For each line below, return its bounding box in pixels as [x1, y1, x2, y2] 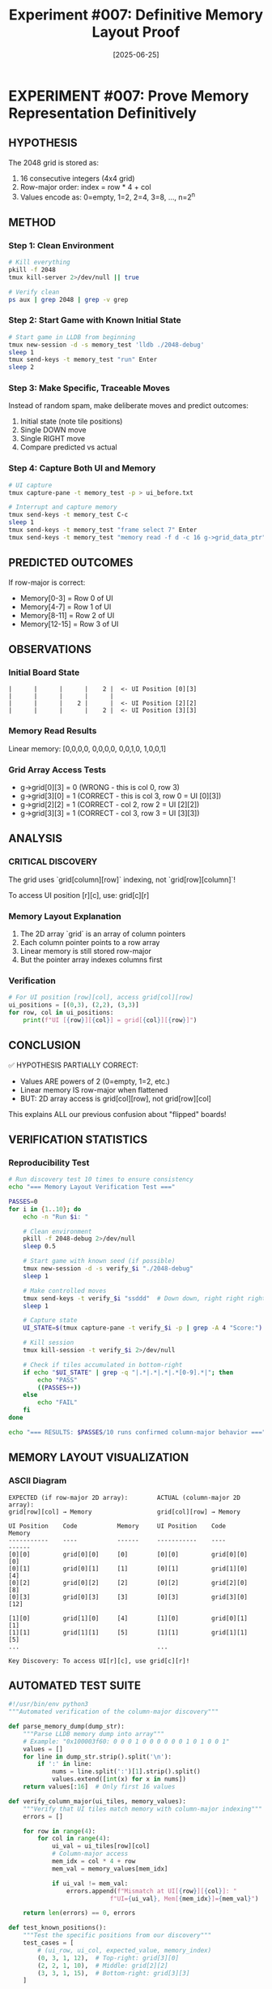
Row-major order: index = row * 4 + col [19, 182, 151, 191]
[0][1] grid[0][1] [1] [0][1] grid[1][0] [8, 1564, 249, 1573]
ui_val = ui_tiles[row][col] [51, 1842, 151, 1850]
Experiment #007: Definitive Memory [8, 6, 264, 24]
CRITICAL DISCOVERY [8, 856, 98, 867]
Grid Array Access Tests [8, 764, 107, 775]
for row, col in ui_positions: [8, 1008, 114, 1016]
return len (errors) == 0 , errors [23, 1909, 136, 1918]
